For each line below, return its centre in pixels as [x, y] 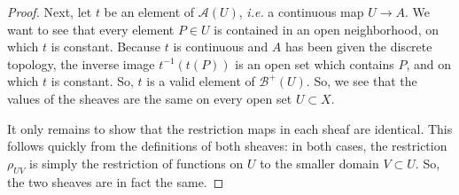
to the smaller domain [319, 163]
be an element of [149, 12]
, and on [429, 63]
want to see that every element [91, 29]
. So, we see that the [362, 81]
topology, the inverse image [81, 63]
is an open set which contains [315, 63]
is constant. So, [92, 81]
